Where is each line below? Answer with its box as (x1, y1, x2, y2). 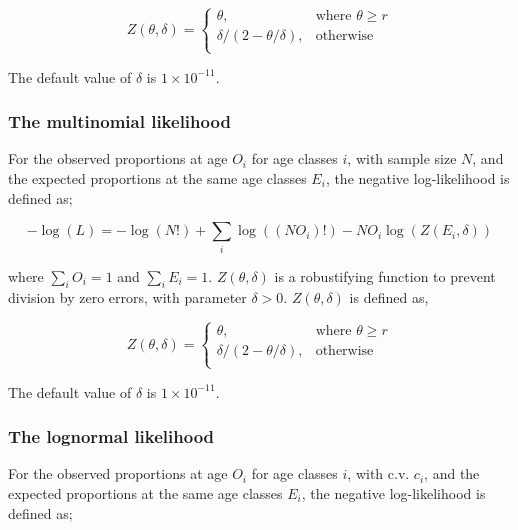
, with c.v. (347, 463, 410, 484)
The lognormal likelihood (8, 424, 215, 449)
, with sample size (347, 148, 457, 169)
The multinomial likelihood (8, 109, 231, 134)
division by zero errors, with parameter (8, 287, 247, 308)
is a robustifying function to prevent (274, 265, 496, 286)
